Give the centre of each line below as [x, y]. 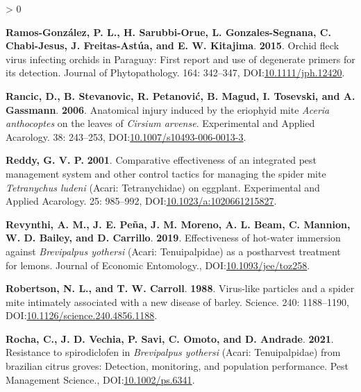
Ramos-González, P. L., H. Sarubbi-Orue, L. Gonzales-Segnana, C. [168, 32]
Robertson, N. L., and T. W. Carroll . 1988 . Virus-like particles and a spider [180, 288]
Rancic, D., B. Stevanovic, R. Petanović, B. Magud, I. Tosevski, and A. [180, 95]
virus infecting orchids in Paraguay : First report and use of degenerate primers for [180, 59]
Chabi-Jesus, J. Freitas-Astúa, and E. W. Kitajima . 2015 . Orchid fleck [173, 45]
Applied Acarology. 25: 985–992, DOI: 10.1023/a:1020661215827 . [141, 201]
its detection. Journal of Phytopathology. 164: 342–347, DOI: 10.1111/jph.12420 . [175, 73]
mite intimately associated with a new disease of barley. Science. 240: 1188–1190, [177, 301]
